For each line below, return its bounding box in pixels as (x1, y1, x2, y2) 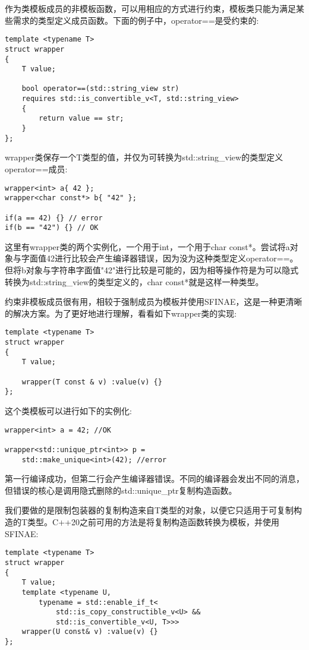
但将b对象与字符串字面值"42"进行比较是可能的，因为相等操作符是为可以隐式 (5, 264, 299, 276)
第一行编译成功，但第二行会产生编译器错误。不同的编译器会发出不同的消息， (5, 472, 304, 485)
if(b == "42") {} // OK (5, 223, 99, 232)
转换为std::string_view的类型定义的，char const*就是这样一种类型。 (5, 275, 264, 288)
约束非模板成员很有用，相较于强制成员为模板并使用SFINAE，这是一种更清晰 (5, 295, 302, 308)
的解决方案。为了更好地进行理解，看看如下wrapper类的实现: (5, 307, 237, 319)
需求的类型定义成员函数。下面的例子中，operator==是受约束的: (12, 14, 259, 26)
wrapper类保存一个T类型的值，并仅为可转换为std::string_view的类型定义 (5, 151, 283, 163)
